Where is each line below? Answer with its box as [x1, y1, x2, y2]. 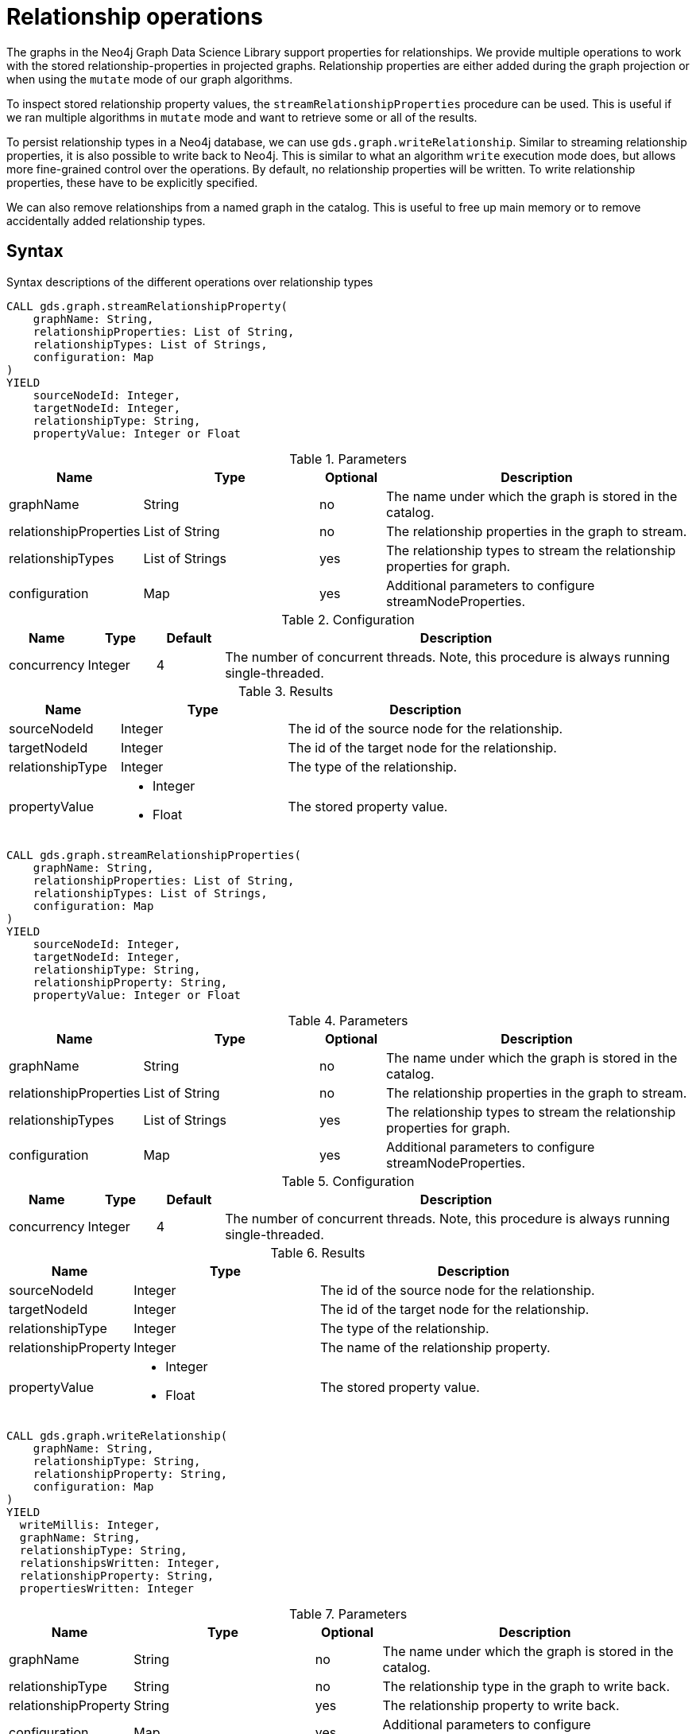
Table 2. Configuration [281, 611, 415, 628]
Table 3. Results [238, 682, 334, 699]
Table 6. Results [270, 1244, 365, 1261]
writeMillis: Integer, [19, 1518, 160, 1531]
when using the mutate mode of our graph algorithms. [6, 72, 293, 86]
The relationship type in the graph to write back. [382, 1678, 671, 1694]
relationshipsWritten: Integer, [19, 1556, 221, 1569]
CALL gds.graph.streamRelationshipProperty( [6, 299, 288, 313]
